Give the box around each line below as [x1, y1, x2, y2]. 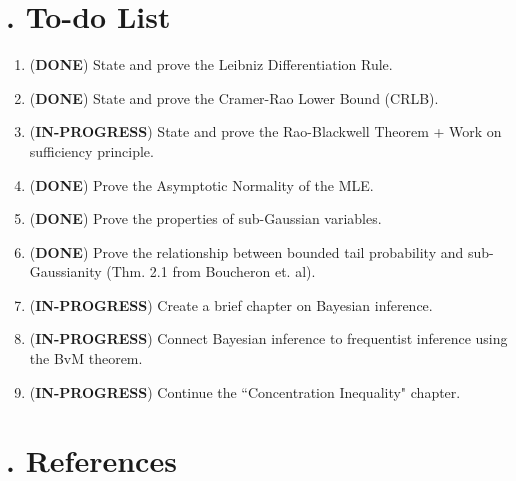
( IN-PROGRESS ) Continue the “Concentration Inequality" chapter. [29, 381, 461, 402]
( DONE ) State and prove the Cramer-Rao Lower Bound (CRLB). [29, 87, 439, 108]
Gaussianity [29, 261, 102, 282]
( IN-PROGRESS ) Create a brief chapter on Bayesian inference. [29, 294, 433, 315]
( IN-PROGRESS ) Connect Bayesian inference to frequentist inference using [29, 328, 508, 349]
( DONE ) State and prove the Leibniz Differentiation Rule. [29, 54, 393, 75]
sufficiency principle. [29, 140, 154, 161]
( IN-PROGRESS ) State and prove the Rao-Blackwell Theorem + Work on [29, 121, 502, 142]
